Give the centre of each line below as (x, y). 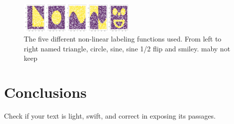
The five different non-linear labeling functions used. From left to (123, 39)
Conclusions (45, 92)
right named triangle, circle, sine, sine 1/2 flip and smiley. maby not (127, 48)
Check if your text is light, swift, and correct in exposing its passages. (110, 116)
